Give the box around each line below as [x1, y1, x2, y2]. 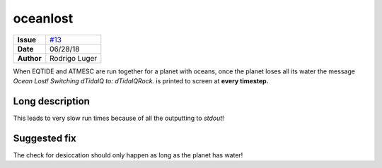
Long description [13, 95, 90, 107]
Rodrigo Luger [50, 53, 98, 63]
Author [17, 53, 42, 63]
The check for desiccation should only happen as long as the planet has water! [13, 150, 243, 159]
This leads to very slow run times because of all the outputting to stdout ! [13, 114, 224, 122]
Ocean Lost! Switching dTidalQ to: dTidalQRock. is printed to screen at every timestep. [13, 76, 269, 85]
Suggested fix [13, 132, 77, 144]
